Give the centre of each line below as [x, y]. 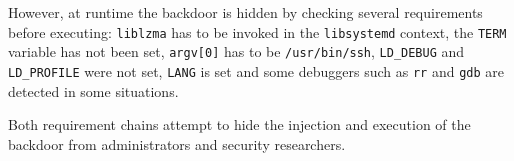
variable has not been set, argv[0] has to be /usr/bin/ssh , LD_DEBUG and [236, 51]
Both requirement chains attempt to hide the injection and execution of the [239, 124]
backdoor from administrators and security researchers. [177, 143]
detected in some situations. [93, 90]
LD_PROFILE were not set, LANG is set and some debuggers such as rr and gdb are [256, 70]
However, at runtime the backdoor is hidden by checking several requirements [245, 12]
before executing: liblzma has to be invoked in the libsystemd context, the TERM [257, 31]
